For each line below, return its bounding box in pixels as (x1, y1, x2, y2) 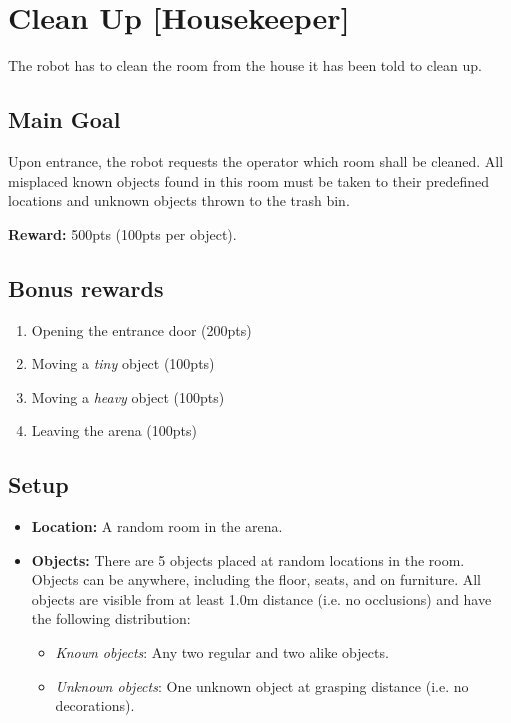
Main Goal (8, 104, 121, 135)
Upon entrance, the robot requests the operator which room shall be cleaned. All (8, 150, 504, 171)
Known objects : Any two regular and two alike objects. (55, 642, 389, 663)
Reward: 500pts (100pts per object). (8, 223, 237, 244)
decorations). (55, 695, 135, 716)
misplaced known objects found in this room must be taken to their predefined (8, 170, 490, 191)
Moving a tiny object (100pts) (31, 353, 215, 374)
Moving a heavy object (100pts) (31, 386, 225, 407)
